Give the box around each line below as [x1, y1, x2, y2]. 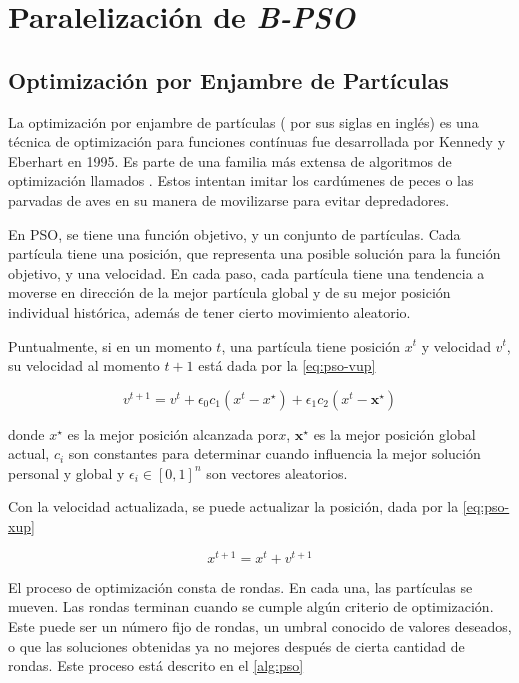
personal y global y [8, 462, 125, 483]
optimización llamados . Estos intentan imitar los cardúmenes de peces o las [8, 170, 474, 191]
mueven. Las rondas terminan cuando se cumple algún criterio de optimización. [8, 596, 494, 617]
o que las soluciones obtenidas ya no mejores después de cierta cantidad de [8, 635, 465, 656]
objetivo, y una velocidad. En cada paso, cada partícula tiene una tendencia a [8, 262, 485, 283]
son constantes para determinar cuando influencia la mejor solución [68, 443, 481, 464]
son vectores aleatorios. [206, 462, 348, 483]
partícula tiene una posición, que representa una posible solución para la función [8, 243, 501, 264]
